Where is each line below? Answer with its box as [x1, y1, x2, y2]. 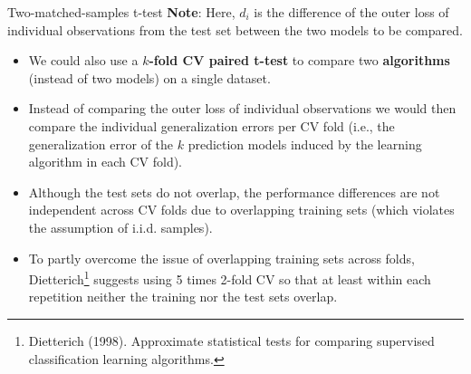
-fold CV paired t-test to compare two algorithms [149, 51, 450, 70]
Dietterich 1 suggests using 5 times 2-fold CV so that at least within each [28, 267, 431, 288]
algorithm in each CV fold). [28, 152, 183, 171]
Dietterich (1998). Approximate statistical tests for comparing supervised [28, 331, 435, 350]
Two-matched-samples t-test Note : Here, [7, 3, 235, 21]
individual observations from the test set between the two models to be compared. [7, 20, 463, 39]
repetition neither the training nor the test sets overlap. [28, 287, 338, 306]
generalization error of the [28, 134, 174, 153]
